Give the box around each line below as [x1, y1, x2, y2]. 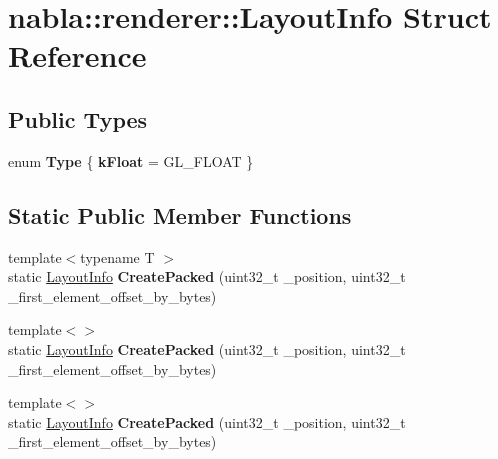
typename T [80, 246, 155, 267]
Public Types [8, 103, 148, 134]
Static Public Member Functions [8, 199, 352, 230]
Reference [8, 35, 147, 76]
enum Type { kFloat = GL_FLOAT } [8, 150, 254, 171]
